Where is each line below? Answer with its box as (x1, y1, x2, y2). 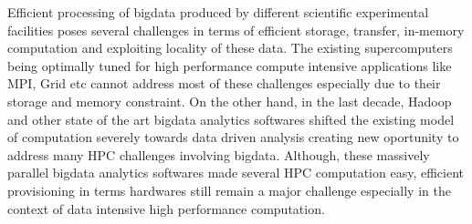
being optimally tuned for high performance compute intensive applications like (7, 56, 452, 75)
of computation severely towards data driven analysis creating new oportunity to (7, 127, 459, 147)
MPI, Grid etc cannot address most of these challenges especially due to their (7, 74, 441, 93)
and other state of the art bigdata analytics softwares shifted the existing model (7, 109, 455, 128)
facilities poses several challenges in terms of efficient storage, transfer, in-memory (7, 20, 465, 39)
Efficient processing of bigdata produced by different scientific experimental (7, 3, 429, 21)
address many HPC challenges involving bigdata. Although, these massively (7, 145, 430, 164)
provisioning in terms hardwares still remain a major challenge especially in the (7, 180, 451, 199)
